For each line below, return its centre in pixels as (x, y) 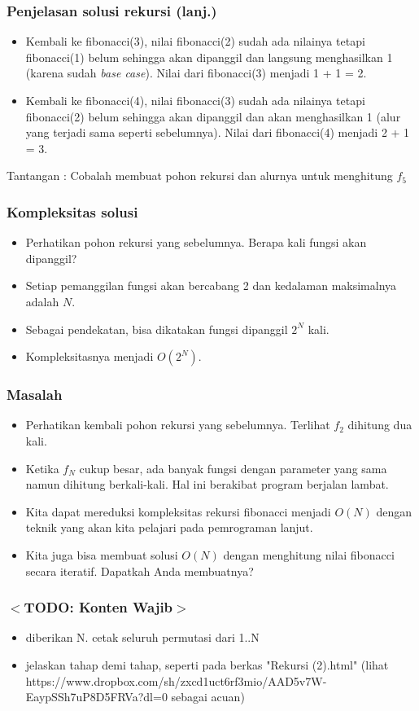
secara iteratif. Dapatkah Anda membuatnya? (140, 571)
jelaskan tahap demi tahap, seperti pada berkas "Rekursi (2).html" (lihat (207, 664)
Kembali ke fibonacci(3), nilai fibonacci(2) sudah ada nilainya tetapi (195, 41)
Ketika (42, 468)
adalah (42, 301)
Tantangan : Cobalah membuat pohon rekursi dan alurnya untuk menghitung (200, 176)
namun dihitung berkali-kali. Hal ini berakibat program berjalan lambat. (207, 484)
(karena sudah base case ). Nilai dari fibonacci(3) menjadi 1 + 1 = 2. (196, 73)
